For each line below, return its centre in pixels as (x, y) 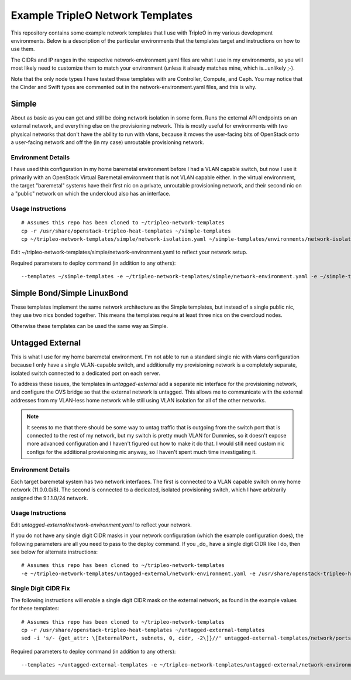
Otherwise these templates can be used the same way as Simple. (90, 326)
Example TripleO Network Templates (102, 15)
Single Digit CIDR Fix (40, 589)
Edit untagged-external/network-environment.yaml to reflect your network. (101, 525)
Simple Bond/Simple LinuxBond (70, 293)
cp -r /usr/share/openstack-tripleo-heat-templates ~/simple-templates (126, 231)
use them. (23, 49)
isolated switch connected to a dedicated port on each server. (86, 373)
